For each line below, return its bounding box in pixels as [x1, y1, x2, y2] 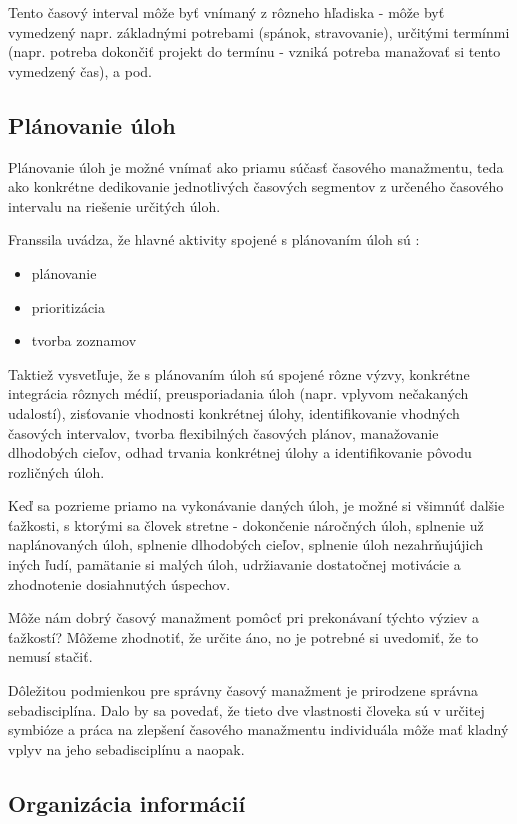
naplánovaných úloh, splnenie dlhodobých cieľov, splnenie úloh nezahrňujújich [8, 534, 484, 555]
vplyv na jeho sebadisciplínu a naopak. [8, 738, 245, 759]
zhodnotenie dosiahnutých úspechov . [8, 573, 231, 594]
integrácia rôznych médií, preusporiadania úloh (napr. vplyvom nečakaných [8, 383, 469, 404]
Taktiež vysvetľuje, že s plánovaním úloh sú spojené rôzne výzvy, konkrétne [8, 363, 470, 384]
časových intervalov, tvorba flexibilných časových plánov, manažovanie [8, 422, 439, 443]
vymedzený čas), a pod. [8, 60, 152, 81]
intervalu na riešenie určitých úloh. [8, 195, 221, 216]
